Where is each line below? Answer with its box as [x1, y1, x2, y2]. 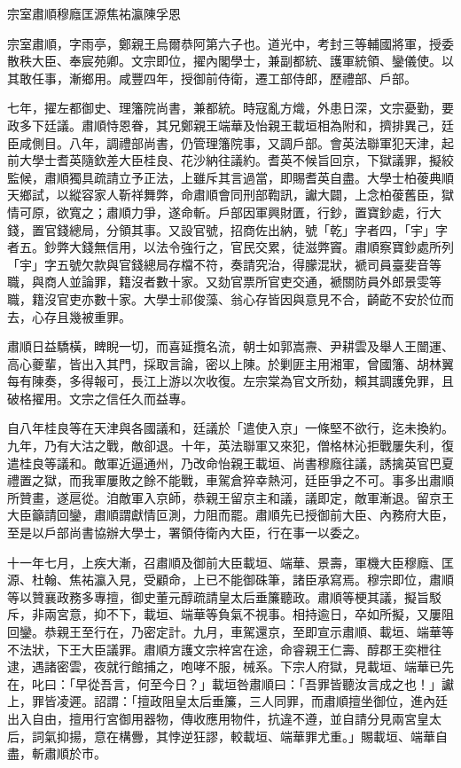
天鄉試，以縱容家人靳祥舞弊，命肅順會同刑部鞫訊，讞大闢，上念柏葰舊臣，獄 [7, 185, 454, 204]
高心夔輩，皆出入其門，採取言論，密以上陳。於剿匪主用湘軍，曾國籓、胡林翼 [7, 354, 454, 372]
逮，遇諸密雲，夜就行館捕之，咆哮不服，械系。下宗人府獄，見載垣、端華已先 [7, 657, 454, 676]
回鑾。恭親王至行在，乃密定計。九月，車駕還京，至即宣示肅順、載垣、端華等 [7, 623, 454, 640]
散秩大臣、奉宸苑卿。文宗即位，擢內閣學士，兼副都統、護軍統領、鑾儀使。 [7, 51, 441, 70]
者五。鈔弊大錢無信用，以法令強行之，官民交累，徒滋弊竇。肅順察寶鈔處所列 [7, 238, 454, 256]
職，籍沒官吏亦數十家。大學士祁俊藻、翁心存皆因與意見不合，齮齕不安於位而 [7, 289, 454, 308]
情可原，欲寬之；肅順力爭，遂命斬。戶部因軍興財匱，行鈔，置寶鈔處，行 [7, 202, 429, 221]
